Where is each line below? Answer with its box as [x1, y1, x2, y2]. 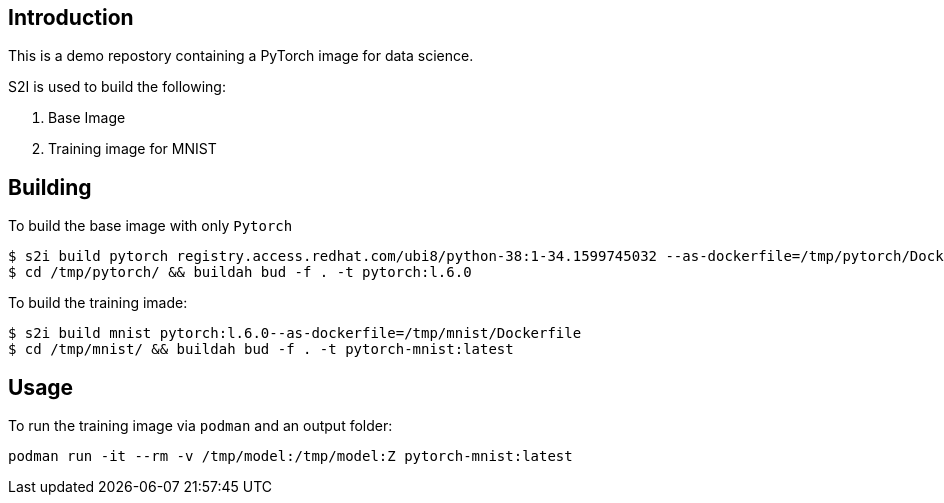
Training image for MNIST [48, 140, 217, 158]
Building [8, 174, 92, 200]
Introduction [8, 5, 134, 30]
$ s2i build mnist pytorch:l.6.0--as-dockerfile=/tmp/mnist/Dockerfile [8, 325, 582, 342]
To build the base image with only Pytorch [8, 217, 293, 235]
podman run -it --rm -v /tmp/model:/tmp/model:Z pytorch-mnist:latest [8, 448, 573, 465]
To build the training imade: [8, 294, 188, 312]
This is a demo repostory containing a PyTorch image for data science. [8, 47, 474, 65]
